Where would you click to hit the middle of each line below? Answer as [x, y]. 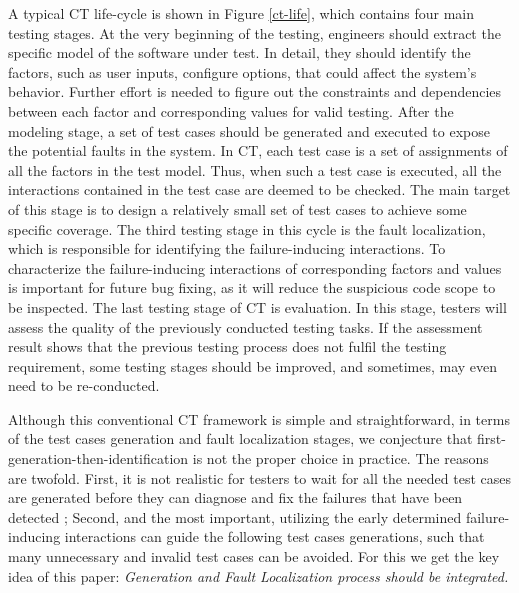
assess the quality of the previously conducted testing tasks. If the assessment [245, 326]
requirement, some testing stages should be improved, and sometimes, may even [253, 365]
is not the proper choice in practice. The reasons [340, 458]
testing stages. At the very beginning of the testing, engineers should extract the [254, 32]
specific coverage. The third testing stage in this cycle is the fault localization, [247, 228]
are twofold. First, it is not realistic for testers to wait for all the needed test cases [260, 477]
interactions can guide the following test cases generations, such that [274, 536]
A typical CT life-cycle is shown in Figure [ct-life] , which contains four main [241, 13]
